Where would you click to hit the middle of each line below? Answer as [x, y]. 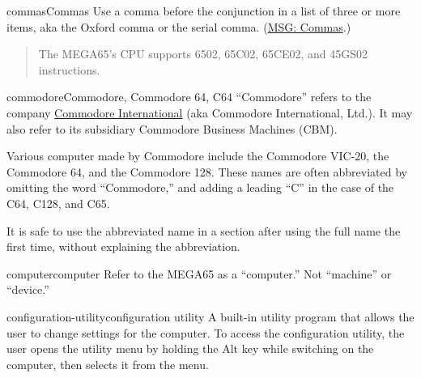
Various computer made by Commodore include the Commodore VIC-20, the [198, 156]
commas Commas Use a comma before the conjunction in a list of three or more [204, 11]
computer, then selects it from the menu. [108, 364]
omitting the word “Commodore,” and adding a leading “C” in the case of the [200, 187]
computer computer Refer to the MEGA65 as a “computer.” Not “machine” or [199, 273]
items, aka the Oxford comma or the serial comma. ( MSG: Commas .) [179, 26]
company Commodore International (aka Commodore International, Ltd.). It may [210, 112]
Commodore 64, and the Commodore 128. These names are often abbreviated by [207, 171]
